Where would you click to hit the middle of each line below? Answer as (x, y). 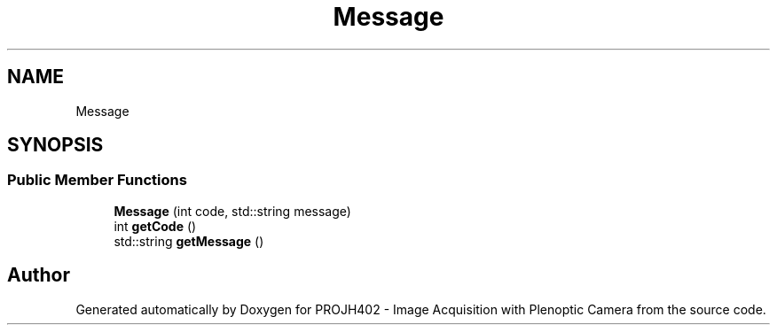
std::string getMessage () (189, 241)
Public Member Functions (97, 180)
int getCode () (155, 226)
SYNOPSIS (55, 145)
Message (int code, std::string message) (232, 211)
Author (39, 275)
